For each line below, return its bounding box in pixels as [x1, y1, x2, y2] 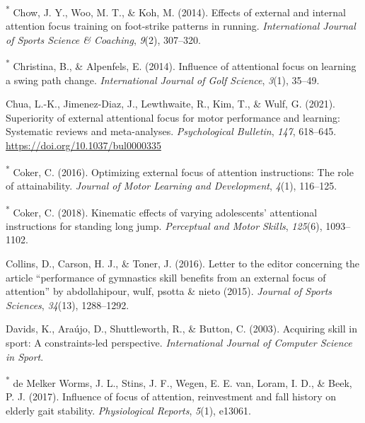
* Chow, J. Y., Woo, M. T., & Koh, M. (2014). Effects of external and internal [6, 3, 346, 19]
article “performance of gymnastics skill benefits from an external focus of [6, 270, 326, 284]
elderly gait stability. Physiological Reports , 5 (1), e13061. [6, 402, 251, 417]
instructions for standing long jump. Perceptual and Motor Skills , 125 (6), [6, 218, 323, 233]
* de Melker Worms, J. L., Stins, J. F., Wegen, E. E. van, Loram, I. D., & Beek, [6, 373, 352, 390]
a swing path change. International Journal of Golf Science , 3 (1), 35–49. [6, 72, 320, 87]
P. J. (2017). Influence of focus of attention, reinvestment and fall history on [6, 389, 337, 404]
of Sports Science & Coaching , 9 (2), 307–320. [6, 32, 201, 47]
